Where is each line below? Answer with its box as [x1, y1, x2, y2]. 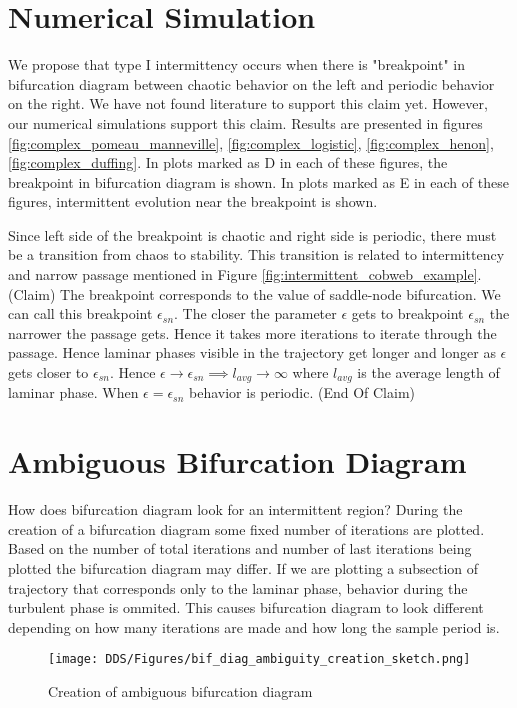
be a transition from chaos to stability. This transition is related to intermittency [8, 244, 505, 265]
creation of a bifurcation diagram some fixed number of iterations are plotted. [8, 518, 485, 539]
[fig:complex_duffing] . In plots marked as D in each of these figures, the [8, 152, 448, 173]
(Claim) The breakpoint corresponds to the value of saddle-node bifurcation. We [8, 283, 501, 304]
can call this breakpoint [8, 303, 153, 324]
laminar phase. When [8, 382, 139, 403]
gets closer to [8, 362, 89, 383]
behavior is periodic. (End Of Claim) [189, 382, 415, 403]
